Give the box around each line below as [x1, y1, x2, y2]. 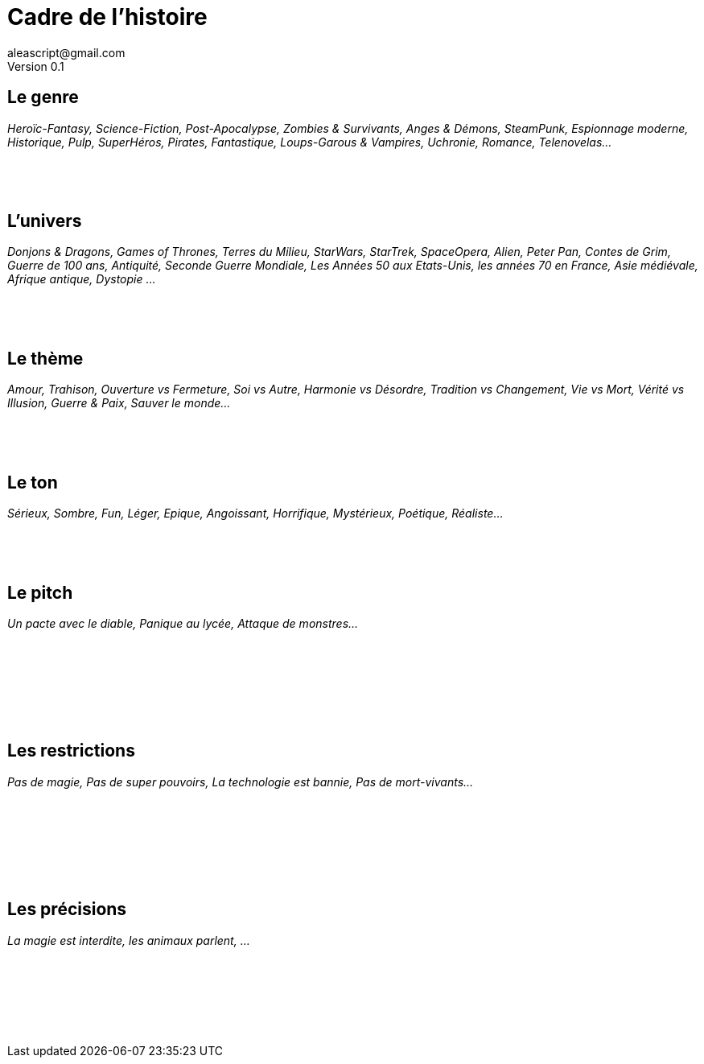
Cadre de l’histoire [7, 3, 208, 31]
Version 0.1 [7, 59, 64, 73]
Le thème [7, 348, 84, 369]
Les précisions [7, 899, 127, 920]
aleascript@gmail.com [7, 45, 126, 60]
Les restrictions [7, 740, 135, 761]
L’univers [7, 211, 82, 232]
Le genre [7, 87, 79, 108]
